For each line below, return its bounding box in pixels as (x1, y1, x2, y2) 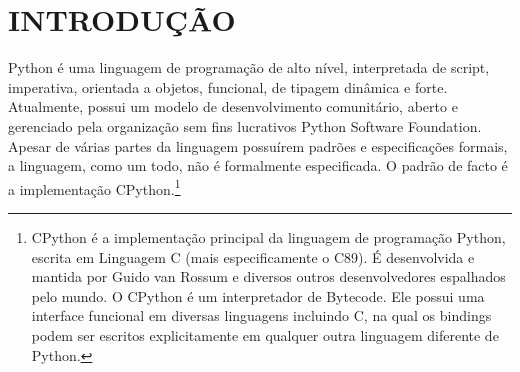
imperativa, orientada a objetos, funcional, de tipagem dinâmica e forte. (8, 76, 448, 97)
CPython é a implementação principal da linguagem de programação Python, (31, 226, 506, 247)
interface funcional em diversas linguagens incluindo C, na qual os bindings (31, 305, 492, 326)
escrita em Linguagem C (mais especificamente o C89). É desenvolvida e (31, 246, 475, 267)
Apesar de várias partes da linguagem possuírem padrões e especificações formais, (8, 135, 508, 156)
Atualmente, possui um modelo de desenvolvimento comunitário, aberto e (8, 96, 458, 117)
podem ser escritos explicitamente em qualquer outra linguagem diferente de (31, 324, 499, 345)
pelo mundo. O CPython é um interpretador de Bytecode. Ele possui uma (31, 285, 485, 306)
